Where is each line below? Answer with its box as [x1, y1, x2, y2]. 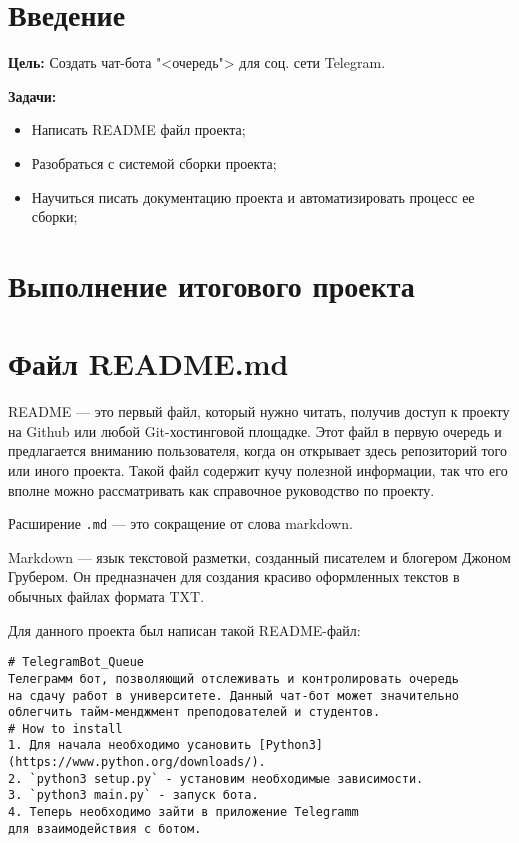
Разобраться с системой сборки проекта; [31, 152, 277, 173]
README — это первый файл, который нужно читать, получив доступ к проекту [8, 401, 510, 422]
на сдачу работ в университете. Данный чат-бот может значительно [8, 688, 460, 703]
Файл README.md [8, 343, 289, 384]
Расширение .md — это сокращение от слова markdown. [8, 513, 353, 534]
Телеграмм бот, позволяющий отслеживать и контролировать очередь [8, 671, 460, 686]
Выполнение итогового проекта [8, 264, 415, 305]
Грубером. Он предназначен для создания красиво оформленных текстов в [8, 566, 460, 587]
